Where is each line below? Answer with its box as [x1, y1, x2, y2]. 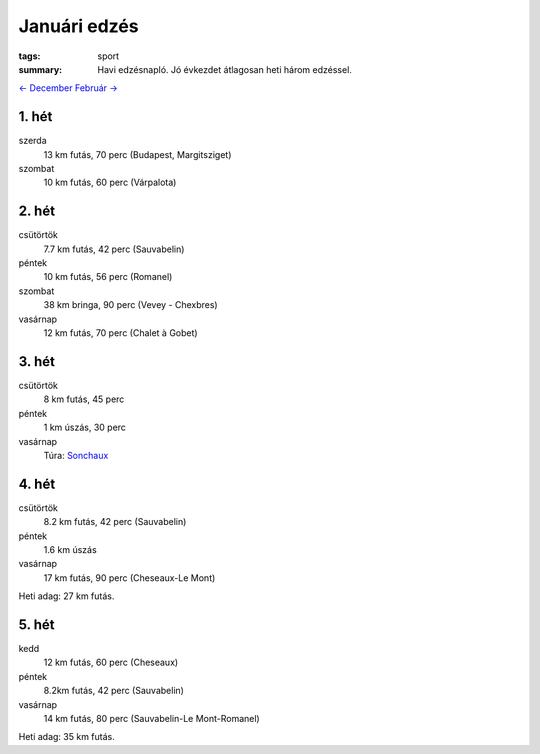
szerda [18, 135, 47, 147]
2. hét [18, 203, 55, 220]
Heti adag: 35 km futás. [18, 731, 115, 743]
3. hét [18, 353, 55, 370]
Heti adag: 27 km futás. [18, 590, 115, 602]
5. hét [18, 616, 55, 633]
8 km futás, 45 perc [43, 393, 125, 405]
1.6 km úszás [43, 543, 97, 555]
